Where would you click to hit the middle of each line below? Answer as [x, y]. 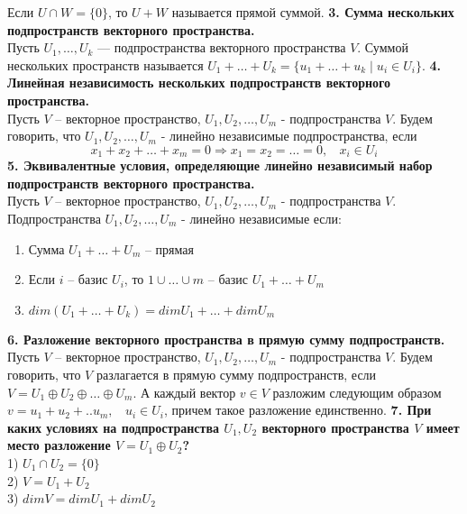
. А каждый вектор [184, 392]
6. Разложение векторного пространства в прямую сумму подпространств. [226, 339]
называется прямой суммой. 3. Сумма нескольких [313, 12]
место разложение [59, 445]
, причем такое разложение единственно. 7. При [298, 410]
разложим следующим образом [357, 392]
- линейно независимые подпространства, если [289, 136]
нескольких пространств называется [105, 64]
